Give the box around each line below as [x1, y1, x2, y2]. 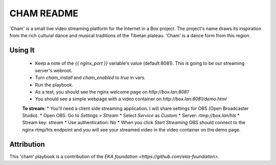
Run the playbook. [35, 81, 74, 88]
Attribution [9, 140, 45, 149]
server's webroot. [35, 67, 73, 73]
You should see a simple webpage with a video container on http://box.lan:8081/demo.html [35, 96, 227, 102]
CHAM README [9, 8, 79, 19]
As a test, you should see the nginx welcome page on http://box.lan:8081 [35, 89, 189, 95]
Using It [9, 46, 35, 54]
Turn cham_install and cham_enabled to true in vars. [35, 74, 146, 81]
